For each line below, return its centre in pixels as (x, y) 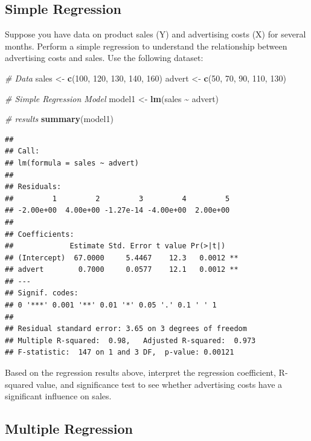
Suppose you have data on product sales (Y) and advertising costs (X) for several (155, 34)
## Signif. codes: (42, 293)
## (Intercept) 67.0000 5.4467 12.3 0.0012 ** (122, 258)
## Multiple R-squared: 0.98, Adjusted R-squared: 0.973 (130, 340)
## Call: (22, 151)
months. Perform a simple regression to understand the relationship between (146, 46)
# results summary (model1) (59, 119)
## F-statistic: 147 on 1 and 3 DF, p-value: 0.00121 (120, 352)
